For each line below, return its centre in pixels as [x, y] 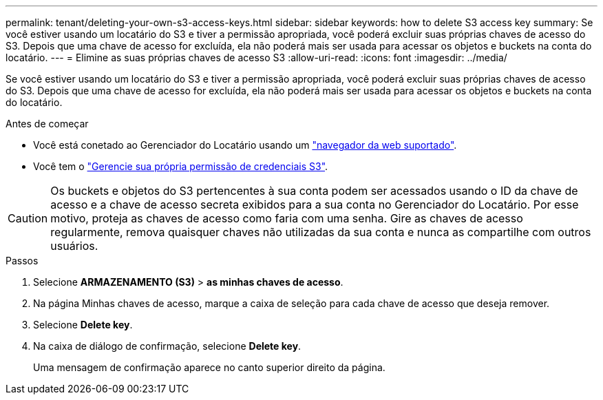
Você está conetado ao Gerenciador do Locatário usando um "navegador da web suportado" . [245, 145]
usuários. [74, 246]
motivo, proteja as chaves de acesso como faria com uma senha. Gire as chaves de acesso [287, 218]
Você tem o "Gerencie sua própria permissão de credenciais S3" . [181, 166]
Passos [22, 261]
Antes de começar [47, 124]
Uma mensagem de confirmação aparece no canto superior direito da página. [209, 367]
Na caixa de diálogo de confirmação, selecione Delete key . [167, 346]
